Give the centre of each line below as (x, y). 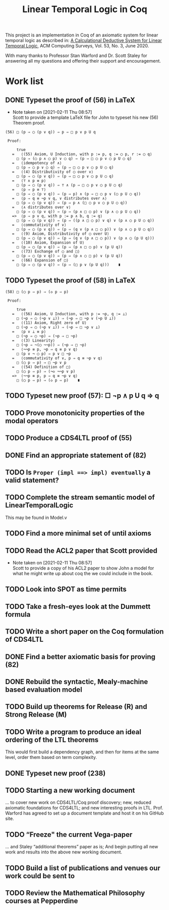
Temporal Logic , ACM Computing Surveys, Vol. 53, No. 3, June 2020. (77, 46)
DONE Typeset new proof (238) (55, 773)
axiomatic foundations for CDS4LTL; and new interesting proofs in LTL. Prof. (84, 808)
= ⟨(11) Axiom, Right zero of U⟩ (49, 323)
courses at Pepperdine (42, 901)
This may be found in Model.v (36, 517)
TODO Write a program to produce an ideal (73, 732)
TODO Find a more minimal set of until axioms (78, 533)
